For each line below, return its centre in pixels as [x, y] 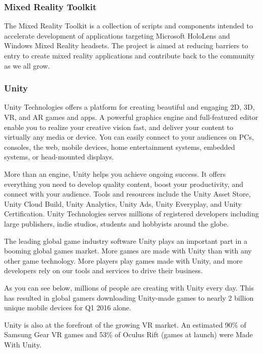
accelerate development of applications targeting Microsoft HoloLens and [117, 35]
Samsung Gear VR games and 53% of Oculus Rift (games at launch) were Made [128, 334]
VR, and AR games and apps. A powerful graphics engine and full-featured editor [131, 117]
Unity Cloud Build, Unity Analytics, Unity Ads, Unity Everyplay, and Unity [123, 203]
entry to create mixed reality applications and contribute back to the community [129, 55]
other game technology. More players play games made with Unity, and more [123, 260]
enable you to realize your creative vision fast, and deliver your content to [119, 127]
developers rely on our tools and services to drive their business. [103, 270]
